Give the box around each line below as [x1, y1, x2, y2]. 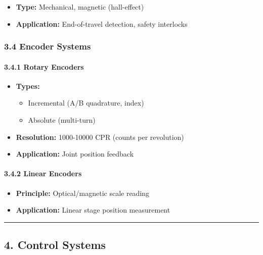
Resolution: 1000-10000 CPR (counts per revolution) [16, 131, 184, 142]
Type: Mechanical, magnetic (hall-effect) [16, 2, 144, 12]
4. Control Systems [4, 237, 106, 252]
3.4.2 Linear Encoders [4, 168, 82, 179]
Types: [16, 80, 40, 91]
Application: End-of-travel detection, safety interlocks [16, 18, 188, 29]
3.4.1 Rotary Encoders [4, 61, 84, 72]
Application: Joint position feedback [16, 148, 134, 159]
